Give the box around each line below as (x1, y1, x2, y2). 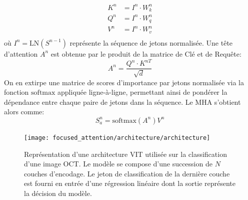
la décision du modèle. (24, 187, 92, 198)
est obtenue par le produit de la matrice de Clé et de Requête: (50, 48, 241, 59)
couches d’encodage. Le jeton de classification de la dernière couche (24, 168, 230, 178)
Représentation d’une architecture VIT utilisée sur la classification (24, 148, 227, 159)
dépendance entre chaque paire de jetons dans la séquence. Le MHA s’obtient (4, 96, 241, 107)
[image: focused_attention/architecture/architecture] (24, 134, 210, 141)
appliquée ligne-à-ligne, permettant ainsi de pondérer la (57, 87, 227, 97)
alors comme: (4, 106, 44, 117)
